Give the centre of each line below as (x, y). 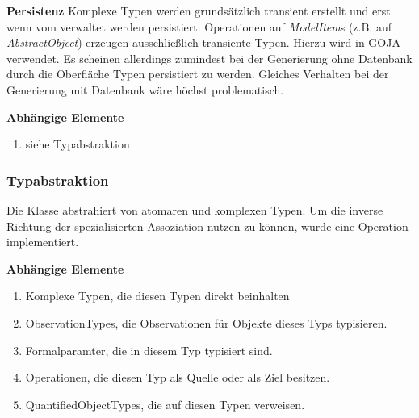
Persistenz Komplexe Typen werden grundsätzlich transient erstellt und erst (199, 10)
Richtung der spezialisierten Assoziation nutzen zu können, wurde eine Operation (207, 226)
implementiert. (43, 242)
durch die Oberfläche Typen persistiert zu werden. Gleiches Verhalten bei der (198, 74)
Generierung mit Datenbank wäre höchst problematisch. (145, 89)
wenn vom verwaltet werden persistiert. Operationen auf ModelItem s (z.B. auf (199, 26)
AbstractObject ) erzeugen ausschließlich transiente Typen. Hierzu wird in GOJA (203, 42)
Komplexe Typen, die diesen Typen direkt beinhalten (157, 296)
